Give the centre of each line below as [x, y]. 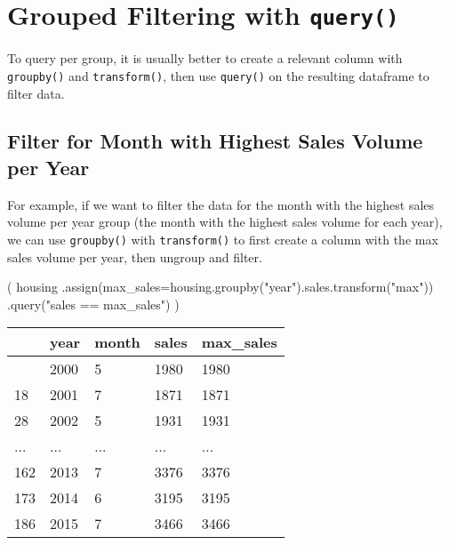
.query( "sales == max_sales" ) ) [93, 304]
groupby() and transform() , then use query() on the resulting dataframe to [218, 75]
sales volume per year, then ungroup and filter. [135, 256]
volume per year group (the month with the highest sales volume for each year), [225, 222]
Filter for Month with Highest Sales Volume [215, 141]
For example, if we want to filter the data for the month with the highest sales [221, 204]
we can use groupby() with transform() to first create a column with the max [223, 239]
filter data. [36, 93]
